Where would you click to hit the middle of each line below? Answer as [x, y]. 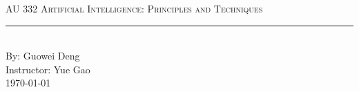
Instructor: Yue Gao [48, 69]
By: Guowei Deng [43, 56]
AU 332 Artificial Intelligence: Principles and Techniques [134, 8]
